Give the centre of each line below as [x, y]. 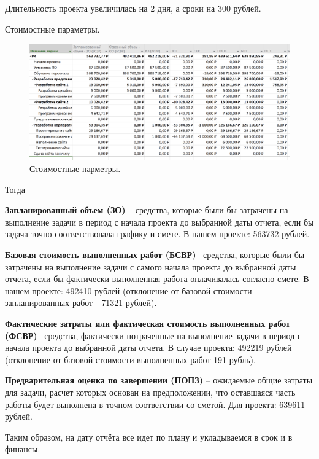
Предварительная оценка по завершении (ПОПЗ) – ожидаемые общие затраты [159, 380]
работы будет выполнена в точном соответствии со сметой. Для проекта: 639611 [155, 404]
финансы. [23, 449]
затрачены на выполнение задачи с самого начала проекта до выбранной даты [151, 266]
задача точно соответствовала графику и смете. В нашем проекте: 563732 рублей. [157, 234]
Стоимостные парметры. [75, 168]
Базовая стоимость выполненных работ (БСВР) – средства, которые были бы [155, 254]
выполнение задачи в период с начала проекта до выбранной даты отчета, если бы [159, 222]
